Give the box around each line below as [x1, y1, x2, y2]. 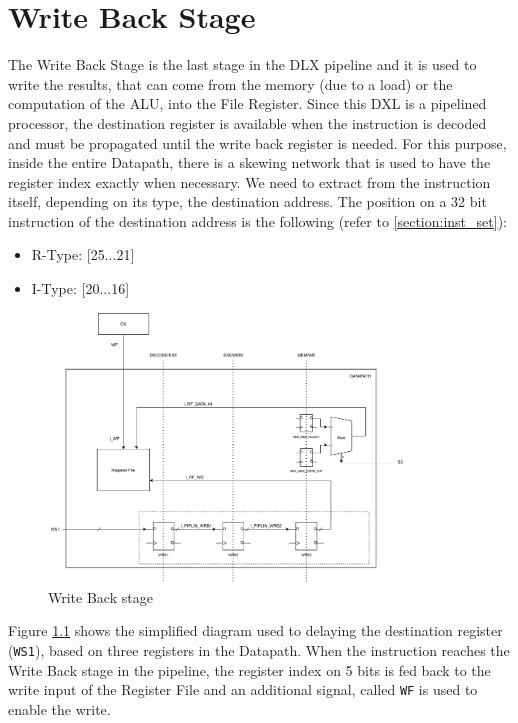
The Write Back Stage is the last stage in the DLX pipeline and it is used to [8, 54, 477, 75]
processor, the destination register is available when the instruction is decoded [8, 112, 487, 133]
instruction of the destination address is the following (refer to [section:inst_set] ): [8, 210, 507, 231]
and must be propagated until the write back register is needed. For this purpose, [8, 132, 507, 153]
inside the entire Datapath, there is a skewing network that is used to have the [8, 152, 491, 173]
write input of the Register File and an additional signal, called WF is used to [8, 679, 478, 700]
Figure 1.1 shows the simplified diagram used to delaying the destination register [8, 620, 503, 641]
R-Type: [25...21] [31, 244, 135, 265]
